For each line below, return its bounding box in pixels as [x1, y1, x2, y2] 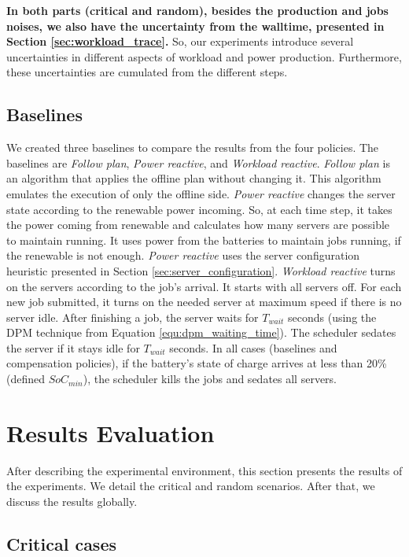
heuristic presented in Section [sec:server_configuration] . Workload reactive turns [6, 262, 396, 278]
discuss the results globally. [6, 492, 138, 509]
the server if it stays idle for [6, 339, 140, 356]
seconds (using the [288, 308, 377, 325]
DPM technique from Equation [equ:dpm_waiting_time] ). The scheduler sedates [6, 324, 396, 341]
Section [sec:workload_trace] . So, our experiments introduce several [6, 33, 354, 50]
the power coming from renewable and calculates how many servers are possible [6, 216, 390, 233]
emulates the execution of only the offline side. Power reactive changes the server [6, 185, 396, 201]
